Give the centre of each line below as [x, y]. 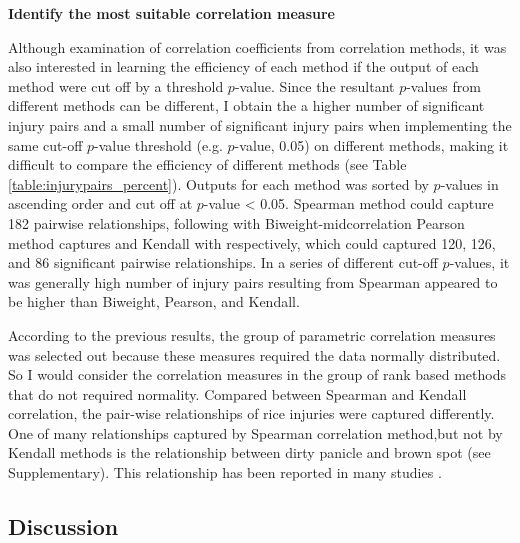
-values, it [479, 262]
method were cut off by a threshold [116, 85]
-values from [443, 85]
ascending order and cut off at [100, 203]
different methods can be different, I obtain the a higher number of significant [246, 105]
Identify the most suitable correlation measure [171, 13]
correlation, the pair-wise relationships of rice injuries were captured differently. [251, 413]
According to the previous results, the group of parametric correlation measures [252, 334]
